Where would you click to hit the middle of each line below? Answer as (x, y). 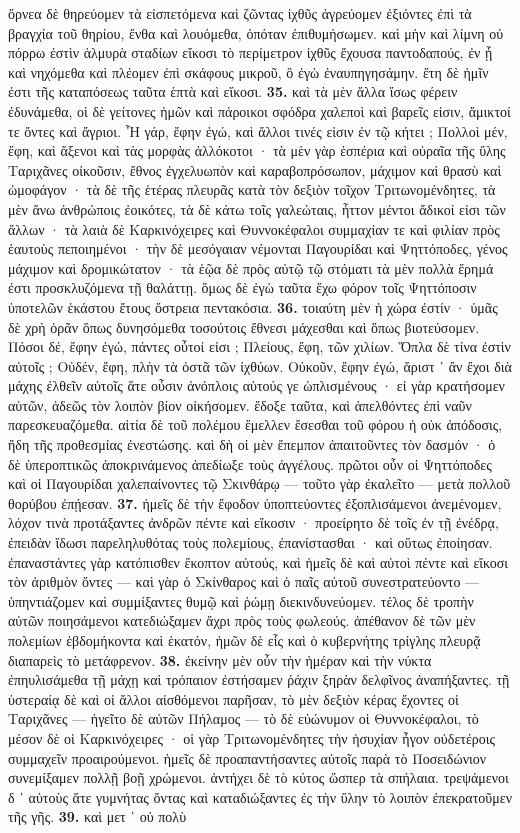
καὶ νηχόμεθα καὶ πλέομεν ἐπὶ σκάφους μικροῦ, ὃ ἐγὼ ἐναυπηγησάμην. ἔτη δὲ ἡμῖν (248, 71)
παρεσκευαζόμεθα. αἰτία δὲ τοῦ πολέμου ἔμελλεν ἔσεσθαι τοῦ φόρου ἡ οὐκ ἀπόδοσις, (255, 424)
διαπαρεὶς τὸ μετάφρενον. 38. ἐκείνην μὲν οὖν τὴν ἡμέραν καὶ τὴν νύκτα (220, 659)
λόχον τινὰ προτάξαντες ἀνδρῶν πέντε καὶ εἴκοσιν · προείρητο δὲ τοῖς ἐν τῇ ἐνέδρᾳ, (253, 522)
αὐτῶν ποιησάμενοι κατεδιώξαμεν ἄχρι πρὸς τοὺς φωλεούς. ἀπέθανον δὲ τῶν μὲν (242, 620)
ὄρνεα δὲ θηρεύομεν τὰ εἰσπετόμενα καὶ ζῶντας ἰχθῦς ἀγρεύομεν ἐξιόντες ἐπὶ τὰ (240, 13)
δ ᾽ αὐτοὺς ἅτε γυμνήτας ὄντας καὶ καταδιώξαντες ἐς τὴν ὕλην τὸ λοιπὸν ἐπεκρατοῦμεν (260, 796)
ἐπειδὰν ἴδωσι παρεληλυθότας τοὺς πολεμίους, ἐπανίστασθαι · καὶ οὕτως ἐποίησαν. (250, 542)
